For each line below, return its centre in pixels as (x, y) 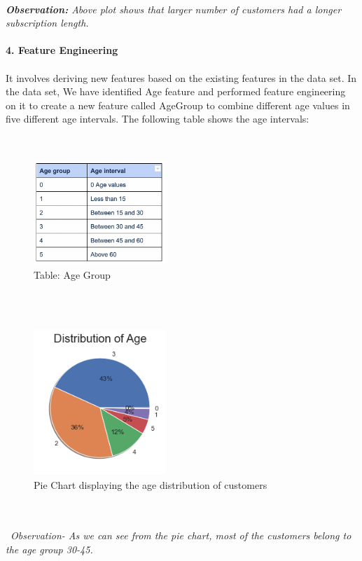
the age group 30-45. (49, 549)
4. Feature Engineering (62, 50)
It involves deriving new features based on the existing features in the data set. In (181, 77)
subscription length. (47, 23)
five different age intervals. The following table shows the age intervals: (158, 119)
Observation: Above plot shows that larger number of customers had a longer (174, 9)
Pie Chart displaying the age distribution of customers (151, 484)
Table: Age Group (72, 275)
